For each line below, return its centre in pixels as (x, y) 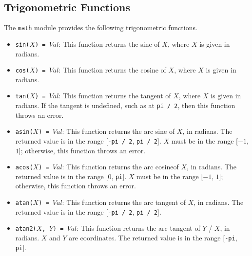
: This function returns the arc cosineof (120, 167)
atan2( (26, 229)
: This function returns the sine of (109, 44)
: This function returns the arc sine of (118, 131)
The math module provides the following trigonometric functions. (101, 27)
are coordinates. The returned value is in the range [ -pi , (153, 238)
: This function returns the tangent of (115, 96)
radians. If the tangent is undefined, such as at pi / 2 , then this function (125, 105)
